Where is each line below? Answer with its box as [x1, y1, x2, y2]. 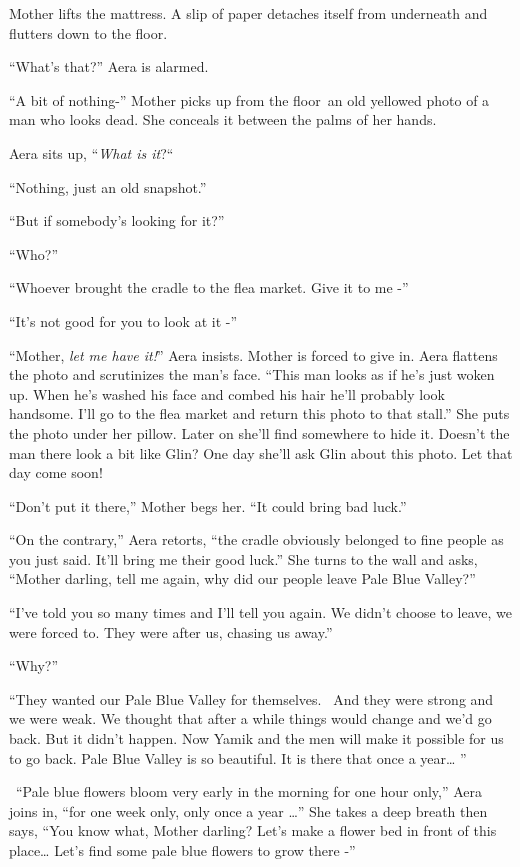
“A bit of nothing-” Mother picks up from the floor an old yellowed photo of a [9, 89, 490, 110]
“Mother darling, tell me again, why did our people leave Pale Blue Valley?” [9, 568, 476, 589]
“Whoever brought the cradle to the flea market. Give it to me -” [9, 277, 409, 298]
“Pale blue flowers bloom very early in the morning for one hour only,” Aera [15, 781, 483, 802]
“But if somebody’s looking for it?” [9, 210, 225, 231]
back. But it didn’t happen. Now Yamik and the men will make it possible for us [9, 728, 504, 749]
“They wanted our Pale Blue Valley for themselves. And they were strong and [9, 688, 494, 709]
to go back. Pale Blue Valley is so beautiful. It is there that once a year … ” [9, 747, 467, 768]
